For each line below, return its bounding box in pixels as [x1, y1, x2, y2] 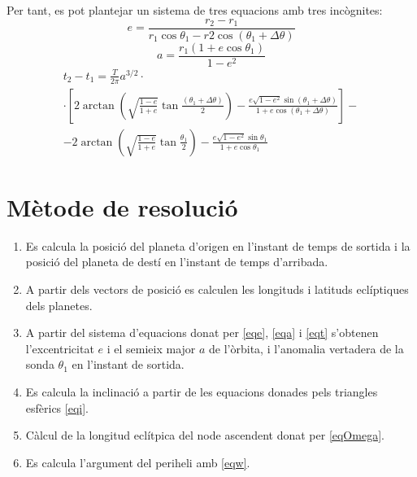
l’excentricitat [25, 339, 94, 357]
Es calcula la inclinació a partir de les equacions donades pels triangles [25, 383, 378, 400]
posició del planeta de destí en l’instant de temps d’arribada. [25, 253, 328, 270]
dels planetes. [25, 296, 93, 313]
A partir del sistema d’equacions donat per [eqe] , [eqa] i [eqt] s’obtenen [25, 324, 379, 341]
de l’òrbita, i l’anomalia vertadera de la [209, 339, 404, 357]
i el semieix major [106, 339, 196, 357]
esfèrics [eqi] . [25, 399, 89, 416]
